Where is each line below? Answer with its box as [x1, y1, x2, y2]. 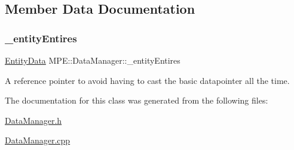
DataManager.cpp [5, 134, 71, 146]
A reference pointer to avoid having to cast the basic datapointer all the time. [5, 74, 290, 86]
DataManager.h [5, 114, 62, 126]
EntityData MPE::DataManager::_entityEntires [5, 54, 180, 66]
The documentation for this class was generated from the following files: [5, 94, 268, 107]
